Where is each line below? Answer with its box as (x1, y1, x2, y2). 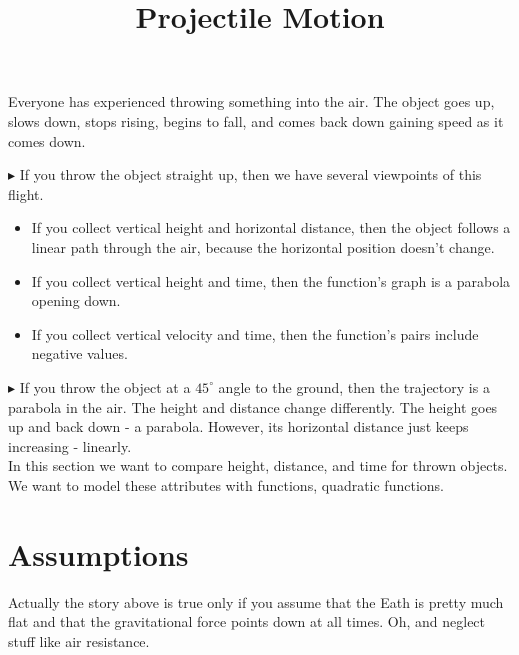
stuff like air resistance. (8, 630, 150, 651)
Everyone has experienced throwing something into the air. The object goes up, (8, 91, 495, 112)
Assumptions (8, 533, 189, 574)
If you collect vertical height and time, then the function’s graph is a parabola (31, 270, 511, 291)
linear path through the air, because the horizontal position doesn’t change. (31, 236, 495, 257)
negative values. (31, 343, 128, 364)
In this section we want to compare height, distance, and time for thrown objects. (8, 455, 508, 476)
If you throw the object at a (19, 376, 191, 397)
